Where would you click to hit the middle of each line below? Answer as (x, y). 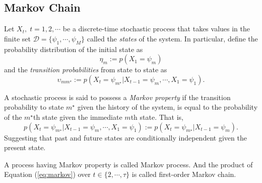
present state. (25, 147)
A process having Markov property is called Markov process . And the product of (128, 164)
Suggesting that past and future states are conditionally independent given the (125, 137)
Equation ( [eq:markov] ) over (47, 174)
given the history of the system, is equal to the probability (168, 107)
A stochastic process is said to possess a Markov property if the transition (117, 97)
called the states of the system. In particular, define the (172, 38)
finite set (17, 38)
